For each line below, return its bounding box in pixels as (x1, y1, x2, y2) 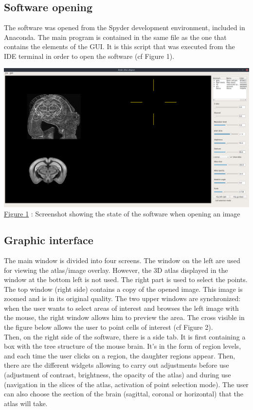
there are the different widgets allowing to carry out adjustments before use (4, 360, 229, 370)
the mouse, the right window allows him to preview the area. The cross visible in (4, 312, 245, 322)
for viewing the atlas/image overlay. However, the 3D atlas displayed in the (4, 265, 228, 275)
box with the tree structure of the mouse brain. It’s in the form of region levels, (4, 341, 241, 351)
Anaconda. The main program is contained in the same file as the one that (4, 32, 227, 42)
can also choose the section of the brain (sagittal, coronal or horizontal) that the (4, 389, 244, 399)
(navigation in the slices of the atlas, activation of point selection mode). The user (4, 379, 249, 389)
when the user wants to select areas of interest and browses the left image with (4, 303, 239, 313)
